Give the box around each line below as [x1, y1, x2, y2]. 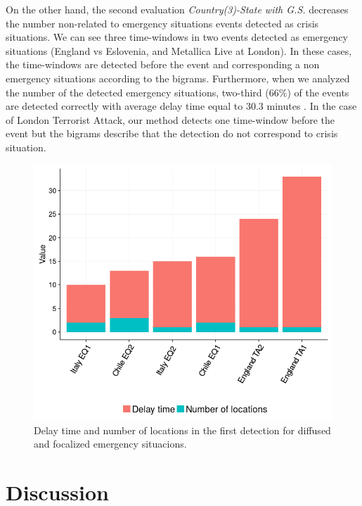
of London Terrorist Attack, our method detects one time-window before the [6, 112, 335, 127]
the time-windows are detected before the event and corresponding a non [6, 57, 320, 72]
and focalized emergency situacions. [34, 436, 187, 451]
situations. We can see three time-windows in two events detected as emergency [6, 30, 348, 44]
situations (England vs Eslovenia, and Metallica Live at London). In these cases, [6, 43, 352, 58]
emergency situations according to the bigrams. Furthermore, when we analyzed [6, 70, 350, 85]
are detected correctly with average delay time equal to [6, 99, 243, 113]
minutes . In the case [266, 99, 357, 113]
